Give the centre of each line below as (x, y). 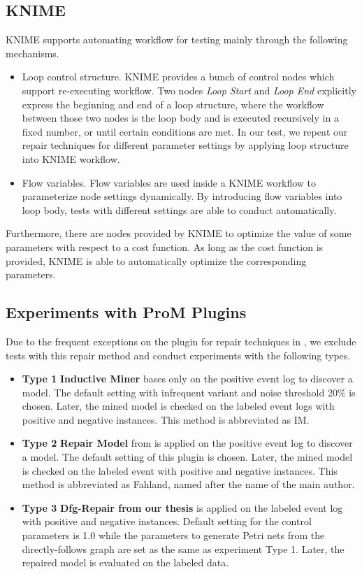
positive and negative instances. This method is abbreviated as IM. (166, 419)
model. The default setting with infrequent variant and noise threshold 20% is (189, 392)
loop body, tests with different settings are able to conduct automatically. (179, 209)
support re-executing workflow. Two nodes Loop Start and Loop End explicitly (189, 90)
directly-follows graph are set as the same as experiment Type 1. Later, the (183, 548)
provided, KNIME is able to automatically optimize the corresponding (156, 260)
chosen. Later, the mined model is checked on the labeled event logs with (178, 406)
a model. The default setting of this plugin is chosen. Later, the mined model (187, 457)
